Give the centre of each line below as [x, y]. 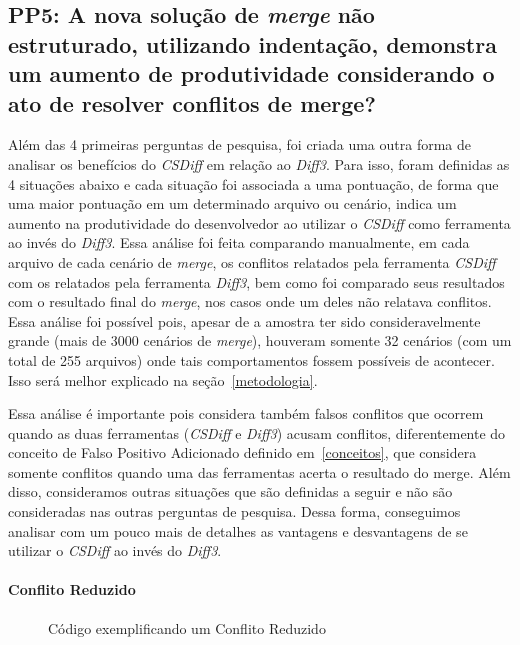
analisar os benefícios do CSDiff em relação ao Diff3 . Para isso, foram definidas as [259, 163]
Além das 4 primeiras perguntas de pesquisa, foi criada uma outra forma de [240, 144]
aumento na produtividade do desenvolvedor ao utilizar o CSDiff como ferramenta [259, 222]
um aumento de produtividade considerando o [251, 73]
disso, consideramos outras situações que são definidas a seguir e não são [230, 491]
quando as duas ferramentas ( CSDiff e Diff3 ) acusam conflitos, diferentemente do [257, 432]
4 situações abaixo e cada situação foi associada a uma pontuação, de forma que [253, 183]
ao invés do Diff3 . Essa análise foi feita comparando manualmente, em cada [239, 242]
